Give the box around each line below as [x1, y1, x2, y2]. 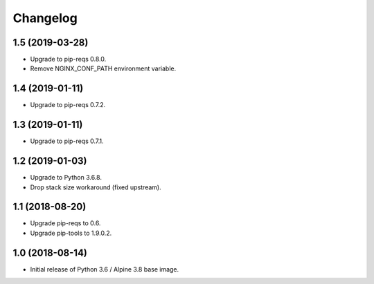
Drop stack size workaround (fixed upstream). [30, 183, 162, 191]
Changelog [12, 10, 78, 26]
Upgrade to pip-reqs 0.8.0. [30, 55, 107, 64]
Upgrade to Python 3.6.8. [30, 173, 102, 182]
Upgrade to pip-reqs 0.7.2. [30, 101, 106, 109]
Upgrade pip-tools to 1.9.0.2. [30, 229, 112, 237]
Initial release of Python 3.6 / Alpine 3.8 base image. [30, 265, 179, 273]
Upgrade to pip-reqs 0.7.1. [30, 137, 104, 145]
